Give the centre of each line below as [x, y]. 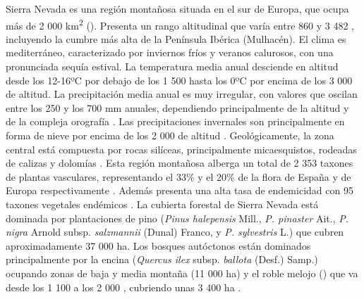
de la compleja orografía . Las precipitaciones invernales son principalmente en [175, 121]
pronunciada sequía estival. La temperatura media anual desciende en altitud [172, 66]
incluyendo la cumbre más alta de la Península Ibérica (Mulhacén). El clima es [176, 38]
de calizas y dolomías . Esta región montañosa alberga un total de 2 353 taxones [180, 163]
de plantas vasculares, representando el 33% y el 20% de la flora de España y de [178, 176]
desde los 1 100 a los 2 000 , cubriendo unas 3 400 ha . [123, 287]
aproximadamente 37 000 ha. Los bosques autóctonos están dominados [158, 245]
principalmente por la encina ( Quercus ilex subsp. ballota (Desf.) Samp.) [162, 259]
